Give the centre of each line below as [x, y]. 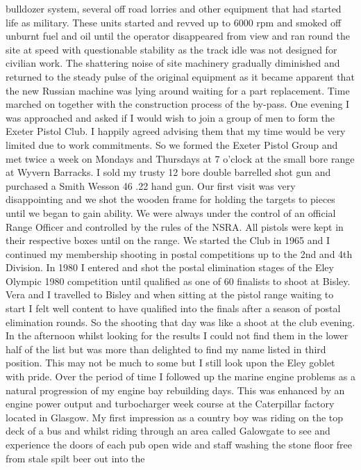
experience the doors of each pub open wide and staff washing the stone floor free [179, 444]
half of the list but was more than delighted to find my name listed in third [166, 349]
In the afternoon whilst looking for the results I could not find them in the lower [177, 335]
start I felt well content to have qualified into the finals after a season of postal [173, 308]
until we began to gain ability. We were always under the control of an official [171, 212]
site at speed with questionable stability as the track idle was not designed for [171, 49]
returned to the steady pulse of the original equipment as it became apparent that [180, 76]
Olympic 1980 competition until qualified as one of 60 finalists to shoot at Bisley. [178, 281]
